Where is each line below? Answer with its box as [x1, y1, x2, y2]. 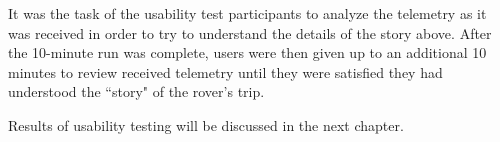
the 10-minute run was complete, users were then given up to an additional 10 [8, 42, 487, 63]
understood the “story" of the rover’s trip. [8, 81, 265, 102]
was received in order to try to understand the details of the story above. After [8, 22, 492, 43]
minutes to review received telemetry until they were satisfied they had [8, 61, 443, 82]
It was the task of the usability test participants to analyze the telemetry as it [8, 3, 487, 23]
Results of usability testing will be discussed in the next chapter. [8, 114, 404, 135]
